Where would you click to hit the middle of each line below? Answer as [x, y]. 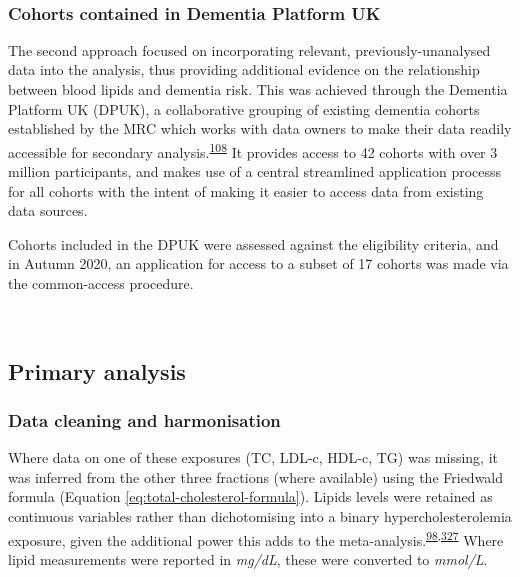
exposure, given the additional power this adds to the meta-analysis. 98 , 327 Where [256, 538]
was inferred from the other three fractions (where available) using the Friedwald [256, 476]
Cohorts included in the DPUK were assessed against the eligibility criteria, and [253, 243]
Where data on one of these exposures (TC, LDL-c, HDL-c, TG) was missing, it [253, 457]
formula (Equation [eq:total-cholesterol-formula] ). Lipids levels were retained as [250, 496]
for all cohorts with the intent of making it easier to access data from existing [246, 190]
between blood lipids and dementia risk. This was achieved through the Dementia [258, 89]
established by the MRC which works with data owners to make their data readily [260, 128]
